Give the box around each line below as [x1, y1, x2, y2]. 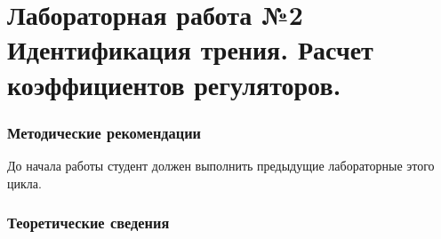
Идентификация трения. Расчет [7, 31, 373, 68]
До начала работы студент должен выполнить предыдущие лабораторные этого [7, 155, 435, 174]
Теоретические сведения [7, 211, 170, 234]
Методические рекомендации [7, 121, 202, 143]
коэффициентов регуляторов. [7, 66, 341, 102]
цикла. [7, 173, 42, 192]
